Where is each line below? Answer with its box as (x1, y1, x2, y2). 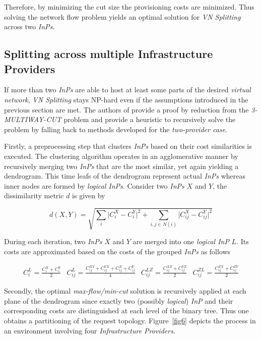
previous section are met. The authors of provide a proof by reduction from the (4, 104, 249, 115)
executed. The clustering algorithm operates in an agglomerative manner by (4, 150, 238, 161)
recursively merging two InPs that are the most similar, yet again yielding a (4, 160, 239, 171)
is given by (72, 190, 105, 201)
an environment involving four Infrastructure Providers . (4, 325, 175, 335)
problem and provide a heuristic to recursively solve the (63, 114, 236, 125)
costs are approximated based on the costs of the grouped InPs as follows (4, 246, 231, 257)
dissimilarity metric (4, 190, 64, 201)
